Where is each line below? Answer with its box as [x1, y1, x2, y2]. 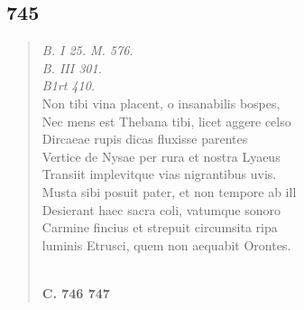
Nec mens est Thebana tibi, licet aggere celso [41, 111, 291, 130]
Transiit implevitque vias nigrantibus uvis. [41, 164, 277, 183]
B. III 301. [41, 58, 102, 77]
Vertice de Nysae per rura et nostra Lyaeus [41, 146, 281, 165]
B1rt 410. [41, 76, 96, 95]
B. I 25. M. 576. [41, 41, 134, 60]
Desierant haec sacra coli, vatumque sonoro [41, 200, 281, 219]
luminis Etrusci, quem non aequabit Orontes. [41, 235, 291, 254]
